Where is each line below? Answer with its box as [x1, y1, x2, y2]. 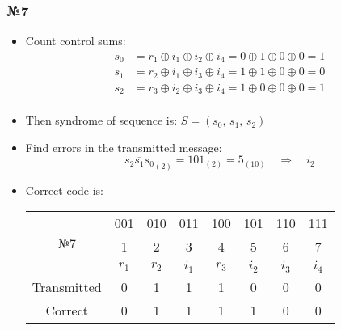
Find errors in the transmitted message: [25, 138, 222, 155]
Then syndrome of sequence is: [25, 112, 178, 129]
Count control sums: [25, 32, 126, 49]
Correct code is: [25, 181, 103, 198]
